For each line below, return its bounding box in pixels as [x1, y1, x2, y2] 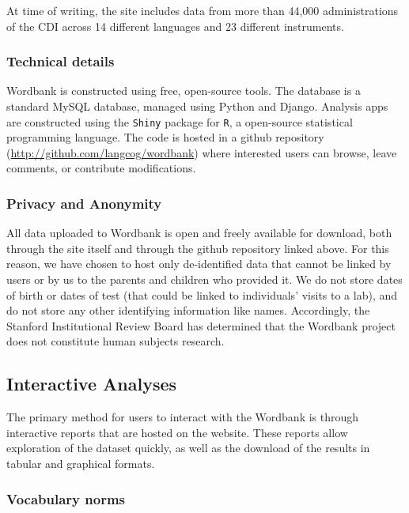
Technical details [6, 51, 115, 71]
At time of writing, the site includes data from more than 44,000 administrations [6, 2, 399, 18]
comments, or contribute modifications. [6, 160, 196, 176]
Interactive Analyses [6, 372, 177, 396]
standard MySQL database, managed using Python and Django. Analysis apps [6, 98, 388, 114]
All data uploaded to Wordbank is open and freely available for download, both [6, 224, 392, 241]
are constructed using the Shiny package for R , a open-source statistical [6, 113, 353, 130]
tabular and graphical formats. [6, 455, 155, 471]
